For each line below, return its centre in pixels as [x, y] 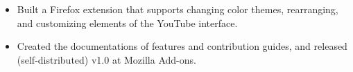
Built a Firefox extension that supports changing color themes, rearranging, [178, 9]
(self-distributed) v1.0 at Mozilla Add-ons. [106, 59]
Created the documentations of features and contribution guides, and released [182, 46]
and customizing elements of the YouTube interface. [127, 22]
